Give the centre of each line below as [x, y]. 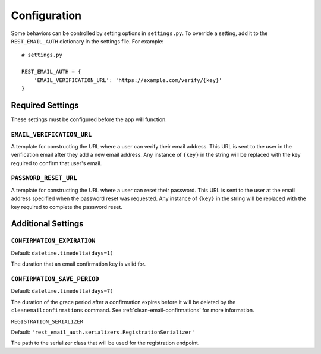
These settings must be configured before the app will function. [89, 119]
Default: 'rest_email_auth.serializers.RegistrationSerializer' [103, 332]
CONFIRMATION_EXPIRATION [53, 241]
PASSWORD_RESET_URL [44, 178]
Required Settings [45, 105]
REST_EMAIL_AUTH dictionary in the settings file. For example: [87, 41]
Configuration [46, 15]
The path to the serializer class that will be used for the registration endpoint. [105, 343]
